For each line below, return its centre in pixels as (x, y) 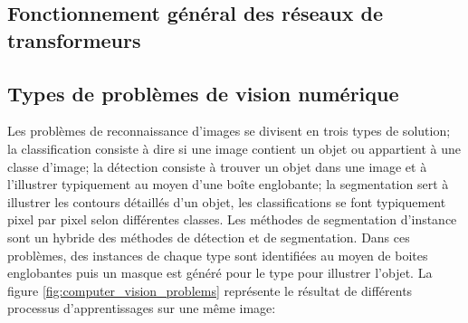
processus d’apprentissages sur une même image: (142, 308)
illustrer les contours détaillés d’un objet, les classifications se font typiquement (227, 201)
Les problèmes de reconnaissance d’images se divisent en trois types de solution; (229, 131)
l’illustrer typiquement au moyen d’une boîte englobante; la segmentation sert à (228, 184)
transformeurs (74, 39)
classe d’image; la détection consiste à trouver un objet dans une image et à (217, 166)
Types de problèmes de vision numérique (203, 93)
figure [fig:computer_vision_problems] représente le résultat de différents (210, 290)
